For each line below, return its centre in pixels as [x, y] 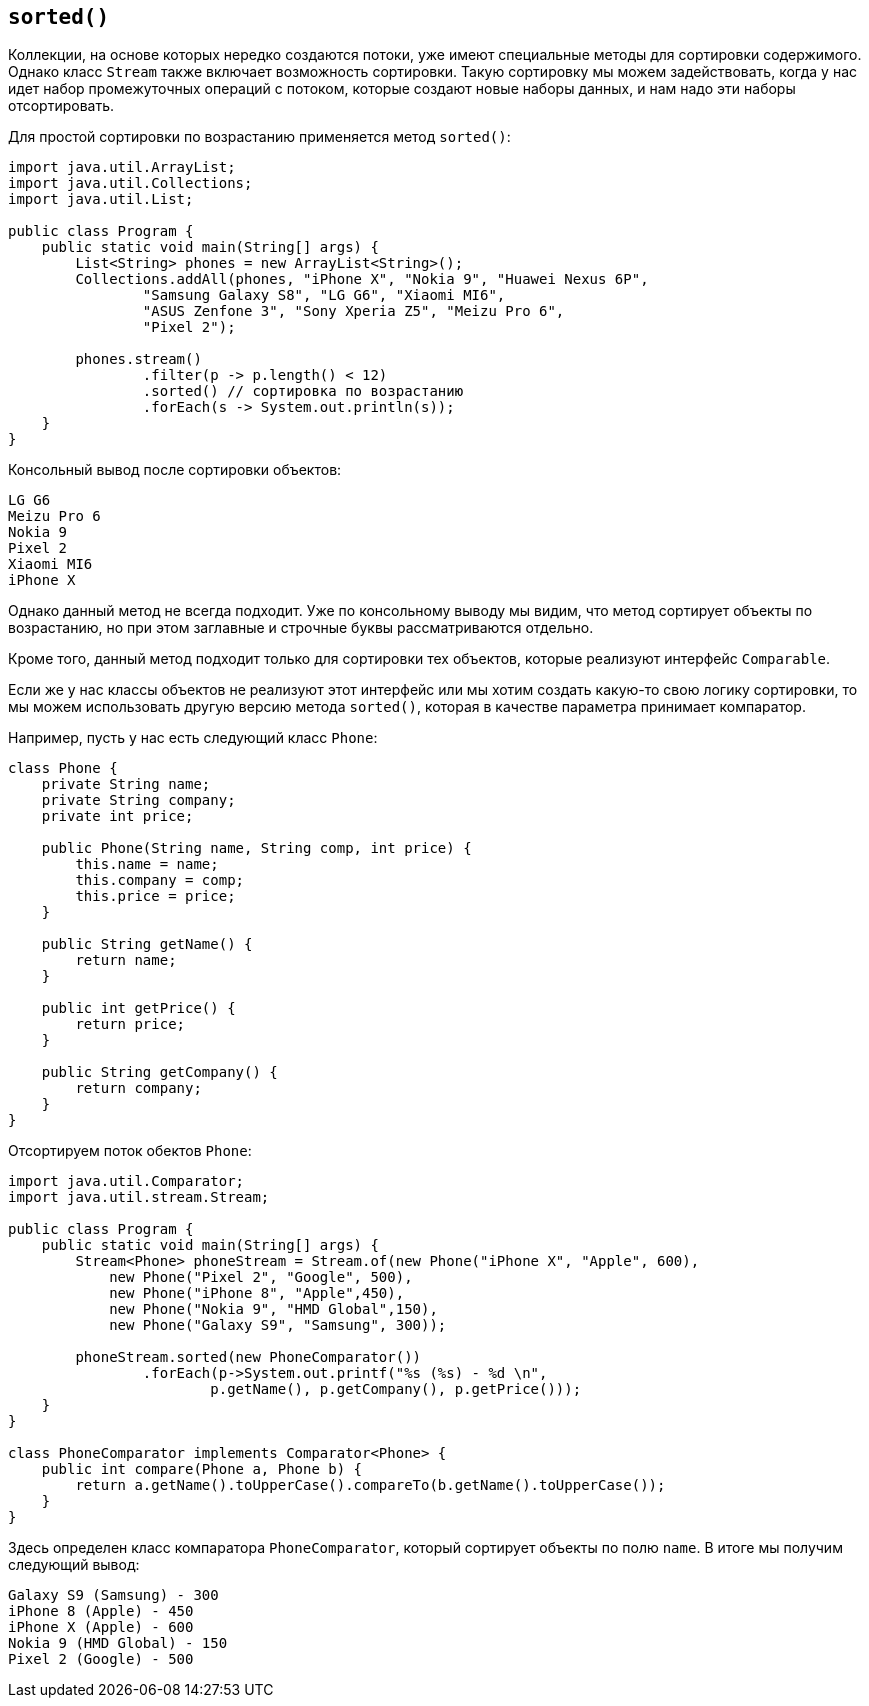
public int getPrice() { [138, 1008]
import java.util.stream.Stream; [139, 1197]
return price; [130, 1024]
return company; [138, 1088]
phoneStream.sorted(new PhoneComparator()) [248, 1357]
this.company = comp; [160, 880]
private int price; [117, 816]
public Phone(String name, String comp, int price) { [256, 848]
